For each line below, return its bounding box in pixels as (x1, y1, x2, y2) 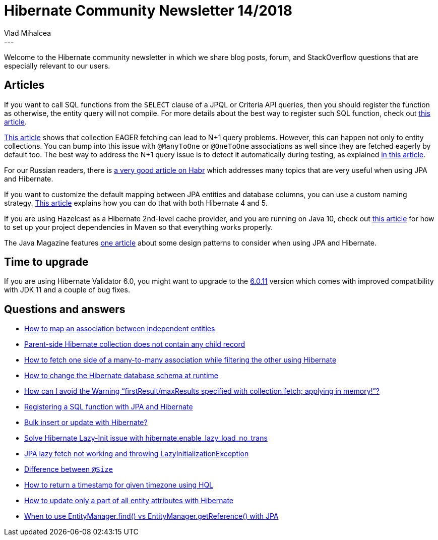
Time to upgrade (4, 256, 89, 269)
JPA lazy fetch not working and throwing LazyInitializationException (24, 449, 249, 458)
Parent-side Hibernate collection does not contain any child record (24, 340, 245, 349)
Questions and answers (4, 303, 126, 316)
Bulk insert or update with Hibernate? (24, 418, 148, 427)
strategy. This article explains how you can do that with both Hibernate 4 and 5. (4, 198, 268, 207)
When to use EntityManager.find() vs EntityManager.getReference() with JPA (24, 512, 279, 521)
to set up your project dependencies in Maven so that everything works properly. (4, 222, 273, 231)
